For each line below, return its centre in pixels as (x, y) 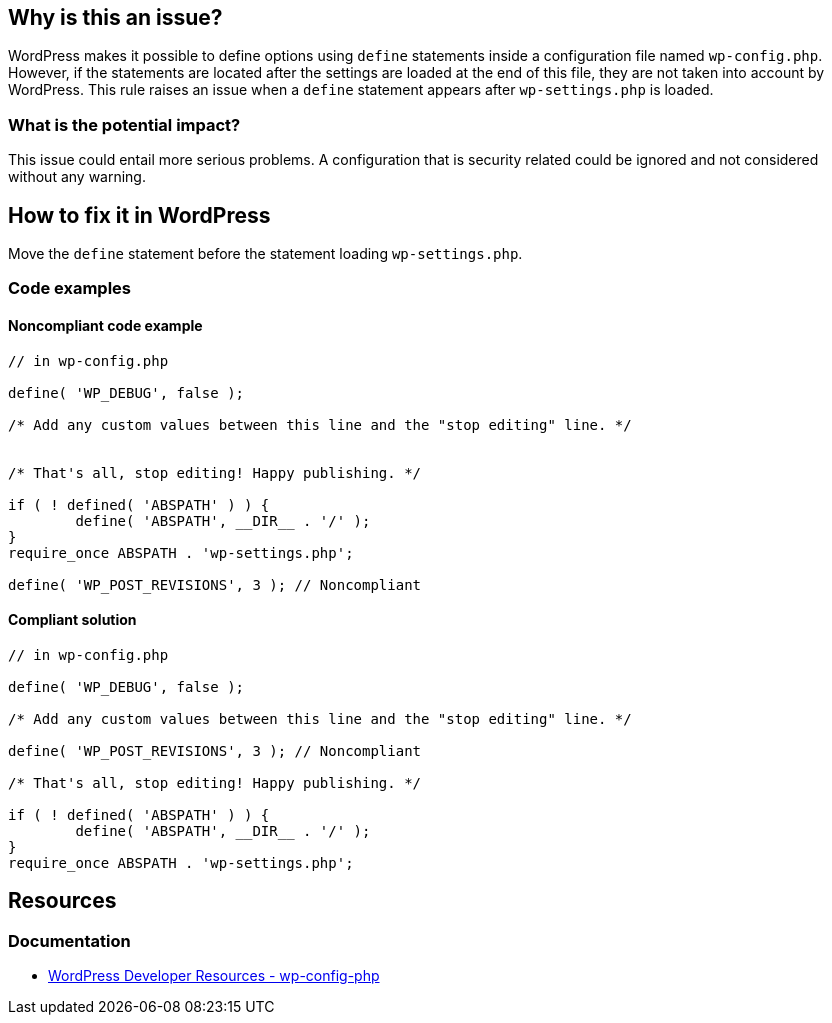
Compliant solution (72, 620)
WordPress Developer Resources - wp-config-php (214, 976)
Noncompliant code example (105, 325)
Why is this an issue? (115, 17)
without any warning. (77, 177)
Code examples (70, 288)
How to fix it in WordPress (139, 215)
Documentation (69, 940)
